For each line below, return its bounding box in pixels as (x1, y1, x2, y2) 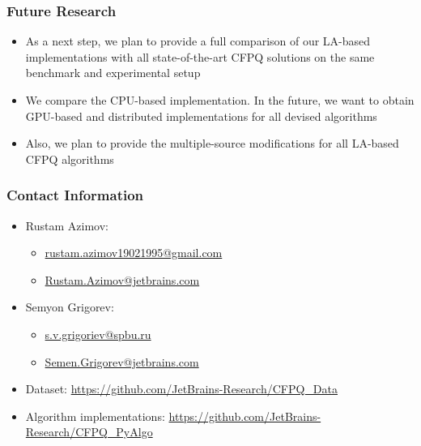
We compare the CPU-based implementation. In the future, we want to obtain (25, 92, 415, 108)
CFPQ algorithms (25, 150, 114, 167)
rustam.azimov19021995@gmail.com (45, 244, 223, 261)
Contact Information (6, 185, 144, 205)
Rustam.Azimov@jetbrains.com (45, 271, 200, 288)
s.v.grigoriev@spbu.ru (45, 325, 151, 342)
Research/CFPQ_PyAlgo (25, 423, 153, 440)
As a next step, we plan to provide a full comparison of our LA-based (25, 32, 371, 49)
